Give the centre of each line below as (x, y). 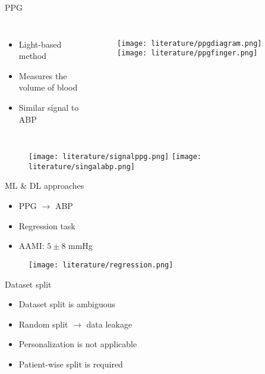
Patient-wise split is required (71, 364)
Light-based (40, 44)
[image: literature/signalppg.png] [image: (115, 157)
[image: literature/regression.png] (101, 265)
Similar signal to (49, 107)
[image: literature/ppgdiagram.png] (190, 43)
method (33, 56)
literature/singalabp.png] (82, 166)
